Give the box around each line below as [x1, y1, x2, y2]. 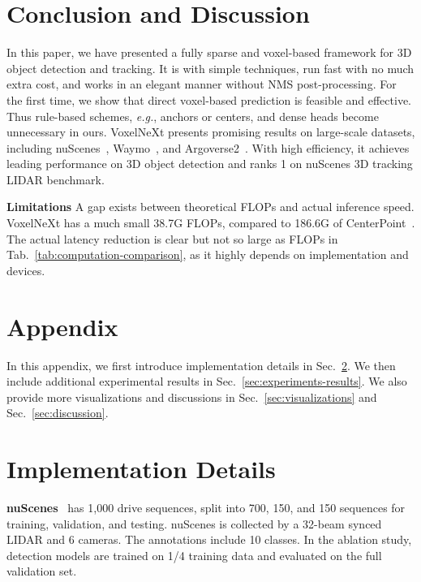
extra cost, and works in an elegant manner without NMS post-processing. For [6, 75, 397, 93]
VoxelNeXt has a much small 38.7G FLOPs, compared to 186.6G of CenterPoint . [6, 214, 415, 231]
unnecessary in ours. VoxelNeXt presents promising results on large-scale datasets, [6, 123, 415, 140]
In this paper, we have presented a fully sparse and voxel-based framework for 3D [6, 44, 412, 61]
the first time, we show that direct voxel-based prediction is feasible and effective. [6, 91, 411, 108]
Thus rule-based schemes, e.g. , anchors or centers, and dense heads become [6, 107, 379, 124]
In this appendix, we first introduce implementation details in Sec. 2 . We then [6, 356, 396, 373]
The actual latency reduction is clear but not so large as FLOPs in [6, 230, 338, 247]
